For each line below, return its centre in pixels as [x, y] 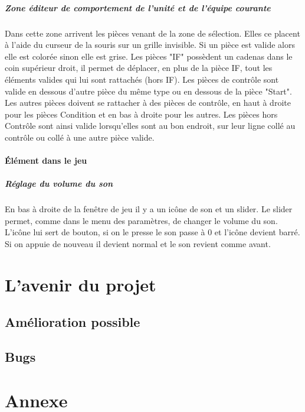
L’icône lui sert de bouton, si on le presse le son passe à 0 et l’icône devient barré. [152, 232]
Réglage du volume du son [59, 184]
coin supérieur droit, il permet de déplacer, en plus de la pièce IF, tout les [139, 68]
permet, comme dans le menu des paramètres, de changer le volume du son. [141, 220]
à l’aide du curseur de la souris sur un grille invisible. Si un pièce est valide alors [150, 45]
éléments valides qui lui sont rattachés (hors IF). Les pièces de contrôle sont [142, 79]
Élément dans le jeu [46, 160]
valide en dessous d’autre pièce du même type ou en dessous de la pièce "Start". [148, 91]
